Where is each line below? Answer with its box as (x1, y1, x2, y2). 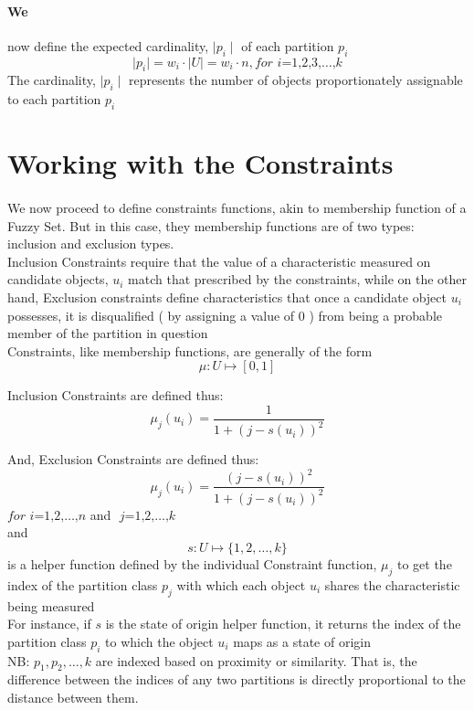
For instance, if (7, 614, 91, 633)
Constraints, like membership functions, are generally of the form (7, 341, 373, 360)
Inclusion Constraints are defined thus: (7, 386, 224, 405)
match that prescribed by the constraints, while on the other (128, 270, 468, 289)
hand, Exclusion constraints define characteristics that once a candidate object (7, 287, 447, 306)
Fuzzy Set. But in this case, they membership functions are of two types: (7, 216, 415, 235)
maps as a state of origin (233, 631, 371, 651)
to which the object (105, 631, 214, 651)
